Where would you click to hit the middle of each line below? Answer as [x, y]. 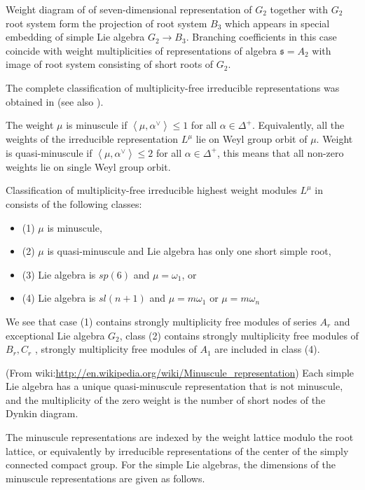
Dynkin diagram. [42, 413]
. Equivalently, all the [298, 125]
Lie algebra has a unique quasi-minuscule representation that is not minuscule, [174, 386]
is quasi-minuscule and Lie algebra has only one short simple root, [189, 251]
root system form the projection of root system [106, 23]
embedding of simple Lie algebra [75, 37]
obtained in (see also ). [55, 101]
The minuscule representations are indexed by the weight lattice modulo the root [180, 437]
